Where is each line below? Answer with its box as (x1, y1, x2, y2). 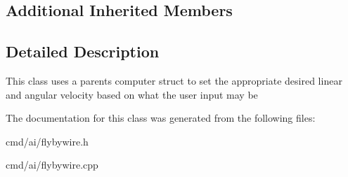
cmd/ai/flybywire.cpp (6, 157, 98, 172)
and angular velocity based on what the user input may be (6, 87, 258, 101)
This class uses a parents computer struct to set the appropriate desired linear (6, 73, 342, 87)
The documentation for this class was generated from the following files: (6, 111, 316, 125)
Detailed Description (6, 41, 160, 62)
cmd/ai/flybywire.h (6, 134, 89, 148)
